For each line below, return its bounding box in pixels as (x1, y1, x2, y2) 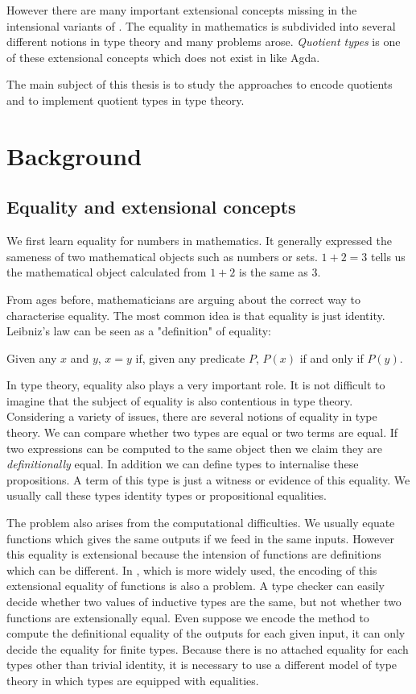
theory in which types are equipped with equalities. (6, 671, 259, 688)
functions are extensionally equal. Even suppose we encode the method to (6, 609, 369, 625)
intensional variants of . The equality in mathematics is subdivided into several (6, 17, 396, 34)
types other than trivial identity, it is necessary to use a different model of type (6, 656, 397, 673)
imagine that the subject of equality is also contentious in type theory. (6, 392, 353, 409)
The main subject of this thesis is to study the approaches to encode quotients (6, 76, 393, 93)
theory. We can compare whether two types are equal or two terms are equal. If (6, 424, 398, 441)
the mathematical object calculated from (6, 264, 207, 281)
